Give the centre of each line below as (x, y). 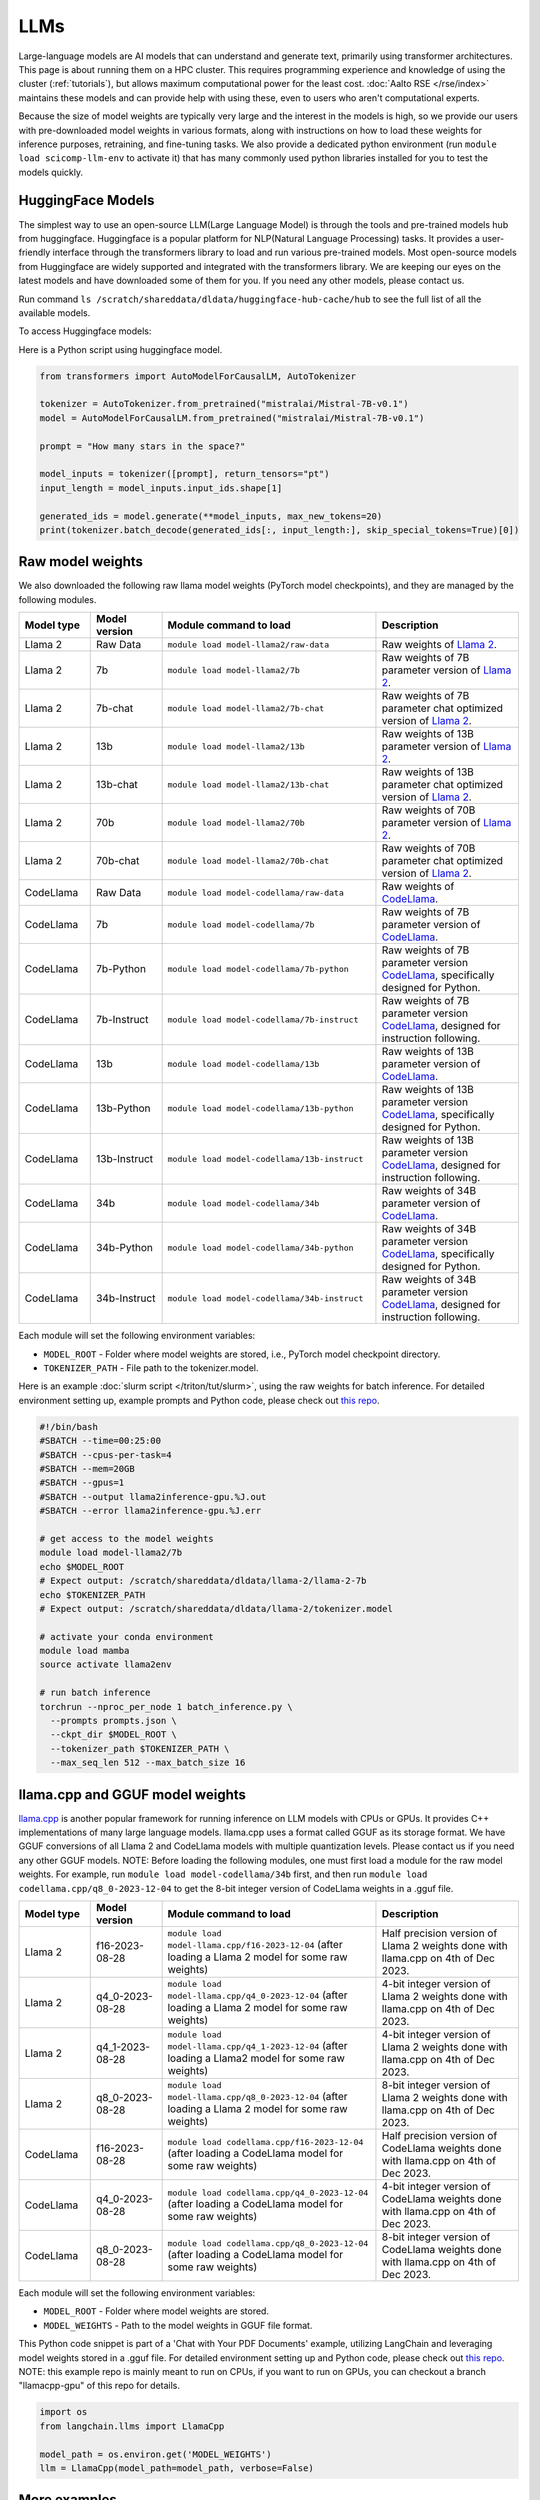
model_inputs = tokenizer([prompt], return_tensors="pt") (184, 474)
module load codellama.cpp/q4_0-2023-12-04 (268, 2192)
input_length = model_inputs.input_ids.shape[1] (161, 488)
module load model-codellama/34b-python (260, 1247)
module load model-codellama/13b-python (260, 1108)
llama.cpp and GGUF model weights (132, 1794)
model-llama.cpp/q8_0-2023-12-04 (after (257, 2096)
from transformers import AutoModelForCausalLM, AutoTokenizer (198, 376)
